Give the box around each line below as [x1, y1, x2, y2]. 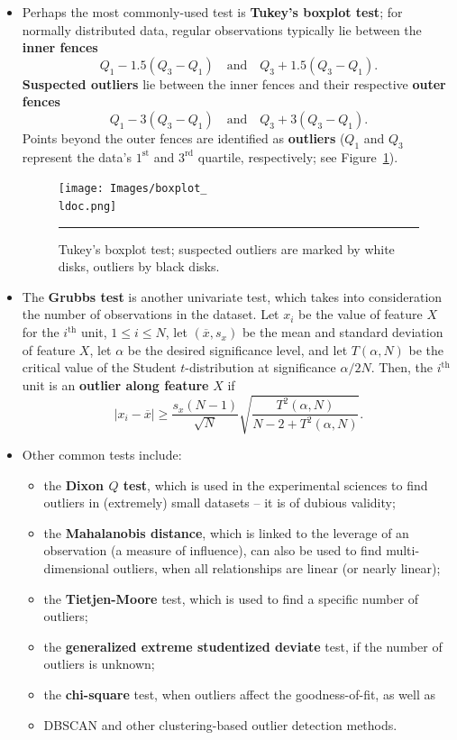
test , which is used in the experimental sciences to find [123, 475, 428, 494]
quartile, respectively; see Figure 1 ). [197, 147, 398, 166]
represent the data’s [22, 147, 132, 166]
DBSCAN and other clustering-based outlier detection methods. [43, 715, 398, 734]
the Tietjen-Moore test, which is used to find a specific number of [43, 589, 419, 608]
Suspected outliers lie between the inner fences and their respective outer [22, 74, 446, 93]
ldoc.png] [58, 200, 117, 214]
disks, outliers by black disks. [58, 257, 220, 276]
